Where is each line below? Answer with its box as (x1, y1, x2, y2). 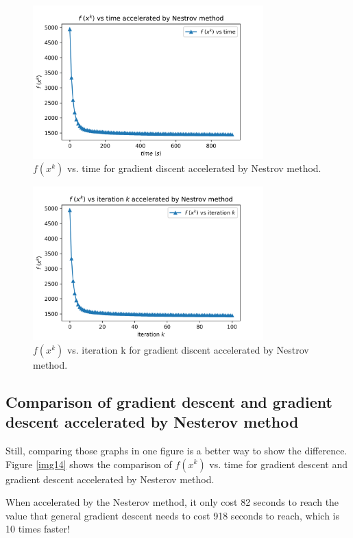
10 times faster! (5, 522, 70, 536)
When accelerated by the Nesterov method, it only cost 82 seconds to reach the (5, 495, 339, 509)
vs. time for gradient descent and (209, 456, 348, 471)
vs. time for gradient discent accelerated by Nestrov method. (66, 161, 321, 175)
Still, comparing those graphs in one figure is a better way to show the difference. (5, 443, 348, 457)
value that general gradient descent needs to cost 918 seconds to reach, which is (5, 508, 340, 522)
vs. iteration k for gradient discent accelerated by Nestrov (66, 342, 309, 356)
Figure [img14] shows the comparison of (5, 456, 172, 471)
